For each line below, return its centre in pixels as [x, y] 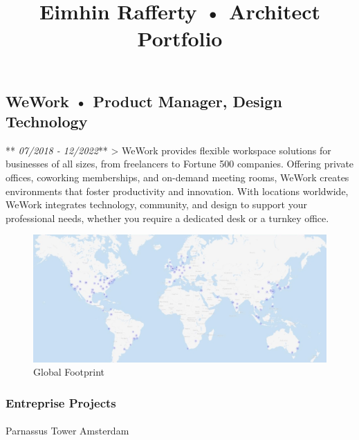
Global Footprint [69, 372]
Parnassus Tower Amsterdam [67, 431]
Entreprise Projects [61, 402]
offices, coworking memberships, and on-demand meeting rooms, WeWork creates [177, 177]
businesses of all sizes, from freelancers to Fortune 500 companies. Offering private [180, 164]
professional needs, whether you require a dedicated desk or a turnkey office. [167, 218]
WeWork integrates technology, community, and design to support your [156, 204]
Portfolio [180, 38]
